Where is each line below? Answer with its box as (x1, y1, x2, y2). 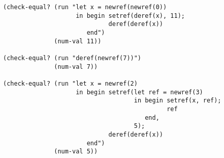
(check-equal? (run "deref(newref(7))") (3, 54, 142, 62)
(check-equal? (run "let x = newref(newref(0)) (3, 4, 167, 11)
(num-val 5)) (54, 148, 98, 155)
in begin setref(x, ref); (134, 97, 221, 104)
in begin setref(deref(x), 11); (76, 12, 185, 19)
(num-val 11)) (54, 37, 102, 45)
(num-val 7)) (54, 63, 98, 70)
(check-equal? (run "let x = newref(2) (3, 80, 138, 87)
